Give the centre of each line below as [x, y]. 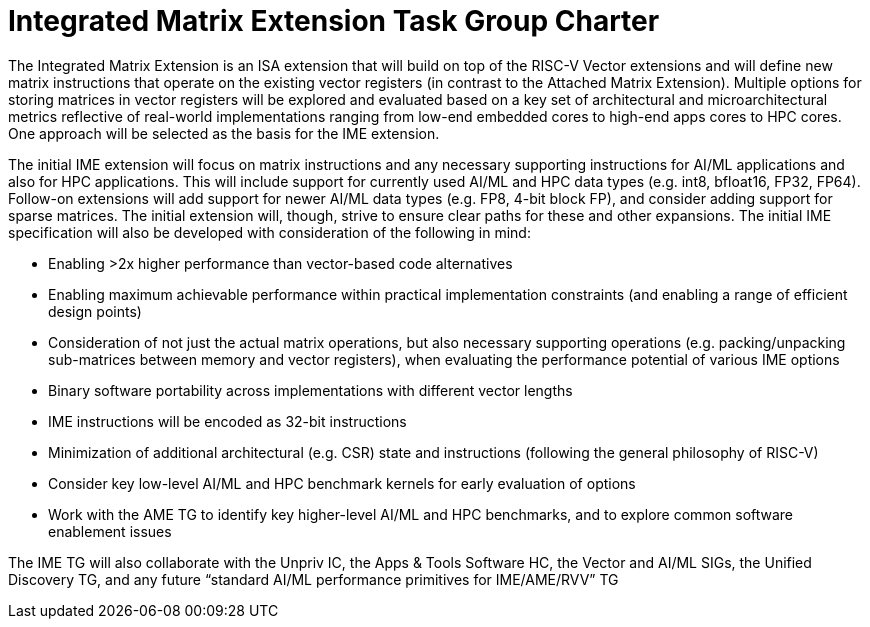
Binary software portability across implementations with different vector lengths [310, 390]
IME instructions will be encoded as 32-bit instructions [227, 421]
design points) [95, 311]
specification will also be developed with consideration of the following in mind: [269, 232]
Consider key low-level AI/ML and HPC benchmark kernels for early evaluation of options [342, 483]
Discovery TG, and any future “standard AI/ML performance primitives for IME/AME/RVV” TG [313, 579]
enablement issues [110, 531]
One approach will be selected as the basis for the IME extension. [224, 133]
